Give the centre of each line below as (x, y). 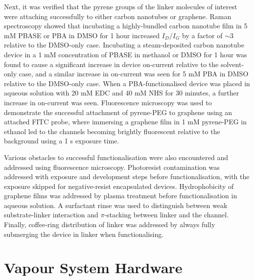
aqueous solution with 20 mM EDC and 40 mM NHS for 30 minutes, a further (122, 93)
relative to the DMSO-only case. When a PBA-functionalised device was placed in (127, 83)
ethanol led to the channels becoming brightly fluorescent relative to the (112, 131)
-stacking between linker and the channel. (167, 215)
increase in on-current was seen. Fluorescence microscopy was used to (108, 102)
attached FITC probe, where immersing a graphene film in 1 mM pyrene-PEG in (126, 122)
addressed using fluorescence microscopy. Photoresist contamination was (112, 167)
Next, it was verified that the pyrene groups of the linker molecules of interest (121, 6)
